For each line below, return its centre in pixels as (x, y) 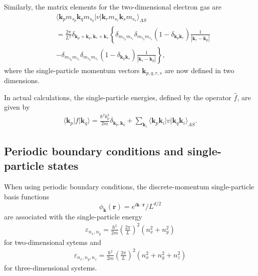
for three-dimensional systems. (51, 267)
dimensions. (22, 80)
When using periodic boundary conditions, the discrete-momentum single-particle (129, 187)
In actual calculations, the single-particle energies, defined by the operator (118, 97)
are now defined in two (199, 70)
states (63, 166)
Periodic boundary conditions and (94, 151)
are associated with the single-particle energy (73, 216)
